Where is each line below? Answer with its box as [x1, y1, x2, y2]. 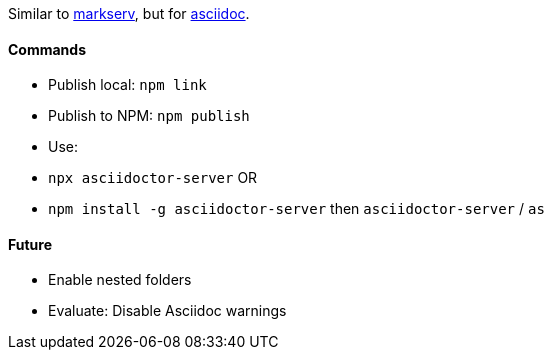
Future [8, 235, 53, 253]
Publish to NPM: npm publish [48, 107, 250, 125]
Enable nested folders [48, 271, 192, 289]
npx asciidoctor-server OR [48, 169, 258, 187]
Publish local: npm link [48, 76, 207, 94]
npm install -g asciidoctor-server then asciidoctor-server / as [48, 200, 545, 218]
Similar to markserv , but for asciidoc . [8, 5, 250, 22]
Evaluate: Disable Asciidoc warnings [48, 302, 287, 320]
